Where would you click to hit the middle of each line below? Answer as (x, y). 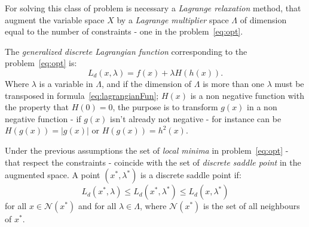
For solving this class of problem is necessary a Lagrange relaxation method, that (153, 8)
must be (289, 83)
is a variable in (66, 83)
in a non (262, 107)
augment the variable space (55, 19)
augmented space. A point (53, 175)
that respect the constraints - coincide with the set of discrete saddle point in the (153, 162)
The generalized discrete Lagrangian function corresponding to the (126, 51)
